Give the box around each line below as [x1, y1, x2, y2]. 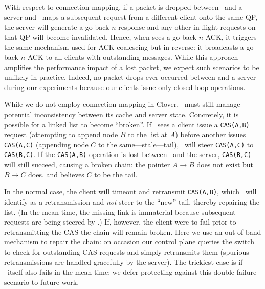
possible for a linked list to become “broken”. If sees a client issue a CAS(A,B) [4, 119, 250, 129]
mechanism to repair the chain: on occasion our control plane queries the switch [4, 236, 254, 247]
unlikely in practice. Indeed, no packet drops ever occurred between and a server [4, 72, 256, 82]
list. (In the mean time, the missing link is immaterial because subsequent [4, 206, 236, 217]
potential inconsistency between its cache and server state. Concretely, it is [4, 108, 239, 119]
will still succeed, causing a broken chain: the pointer [4, 159, 170, 170]
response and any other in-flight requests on [118, 21, 256, 32]
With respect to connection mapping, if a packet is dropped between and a [4, 2, 242, 12]
